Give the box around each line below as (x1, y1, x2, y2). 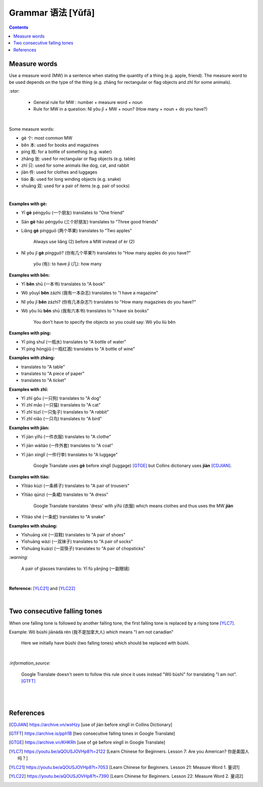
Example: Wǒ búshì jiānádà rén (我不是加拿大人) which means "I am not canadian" (9, 629, 174, 635)
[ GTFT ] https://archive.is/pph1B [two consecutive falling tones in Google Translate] (9, 730, 175, 736)
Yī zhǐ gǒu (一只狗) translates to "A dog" (21, 395, 101, 401)
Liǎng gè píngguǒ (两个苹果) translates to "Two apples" (21, 228, 132, 234)
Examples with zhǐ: (9, 386, 48, 392)
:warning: (9, 554, 28, 560)
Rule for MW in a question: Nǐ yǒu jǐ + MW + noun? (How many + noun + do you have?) (33, 106, 208, 112)
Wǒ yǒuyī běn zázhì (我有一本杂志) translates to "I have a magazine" (21, 290, 158, 296)
